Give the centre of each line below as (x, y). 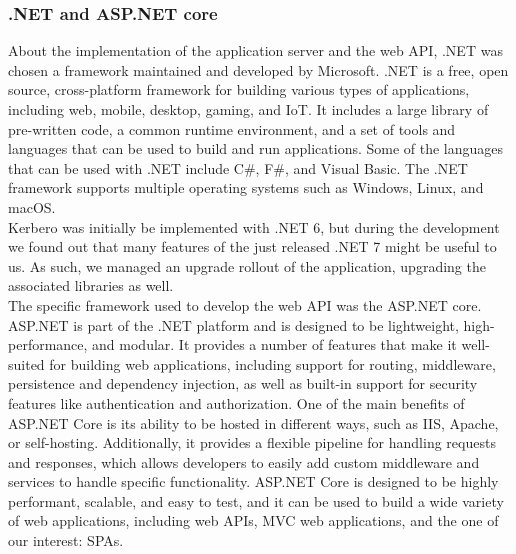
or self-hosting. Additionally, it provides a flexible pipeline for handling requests (252, 442)
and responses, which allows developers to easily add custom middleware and (244, 461)
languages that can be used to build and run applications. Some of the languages (256, 148)
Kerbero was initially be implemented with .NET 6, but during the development (254, 226)
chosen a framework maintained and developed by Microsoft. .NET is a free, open (258, 69)
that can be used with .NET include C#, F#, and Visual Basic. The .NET (238, 167)
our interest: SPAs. (66, 540)
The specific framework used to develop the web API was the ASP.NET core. (245, 304)
